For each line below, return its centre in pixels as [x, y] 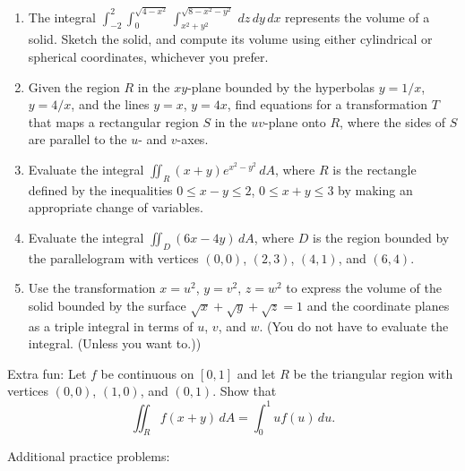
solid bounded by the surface [107, 305]
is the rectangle [375, 169]
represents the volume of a [357, 17]
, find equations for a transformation [327, 104]
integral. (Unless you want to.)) [115, 343]
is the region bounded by [381, 237]
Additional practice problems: [89, 456]
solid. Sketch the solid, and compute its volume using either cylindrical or [230, 39]
